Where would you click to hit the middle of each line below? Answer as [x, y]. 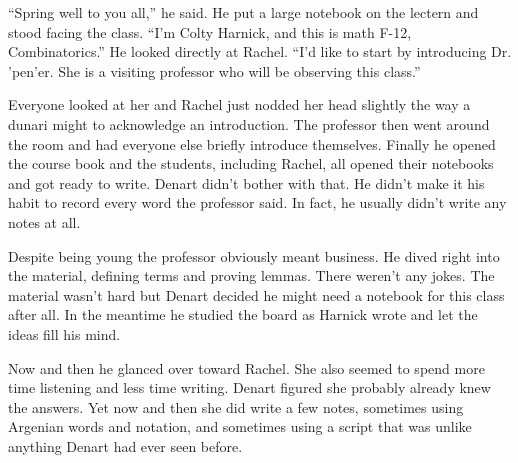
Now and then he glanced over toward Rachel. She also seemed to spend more [246, 367]
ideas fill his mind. [64, 333]
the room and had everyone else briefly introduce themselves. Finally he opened [252, 143]
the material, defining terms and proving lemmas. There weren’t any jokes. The [251, 275]
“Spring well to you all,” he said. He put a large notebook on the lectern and [243, 12]
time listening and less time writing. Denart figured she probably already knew [249, 387]
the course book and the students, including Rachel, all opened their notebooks [251, 163]
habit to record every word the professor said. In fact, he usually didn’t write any [257, 202]
